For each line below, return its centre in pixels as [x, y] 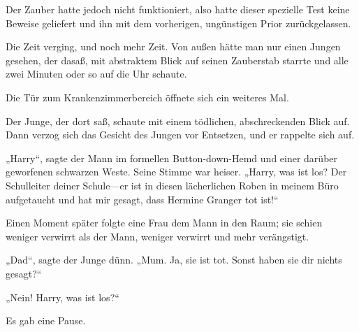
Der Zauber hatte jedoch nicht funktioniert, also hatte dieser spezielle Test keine [178, 9]
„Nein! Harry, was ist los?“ [63, 297]
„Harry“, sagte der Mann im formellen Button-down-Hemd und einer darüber [172, 158]
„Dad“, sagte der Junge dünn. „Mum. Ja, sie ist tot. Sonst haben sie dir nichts [174, 260]
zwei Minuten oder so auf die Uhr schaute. [96, 74]
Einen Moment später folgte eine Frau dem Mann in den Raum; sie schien [164, 223]
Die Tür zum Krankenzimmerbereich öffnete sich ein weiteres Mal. [147, 97]
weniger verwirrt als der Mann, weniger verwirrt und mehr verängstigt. [157, 236]
